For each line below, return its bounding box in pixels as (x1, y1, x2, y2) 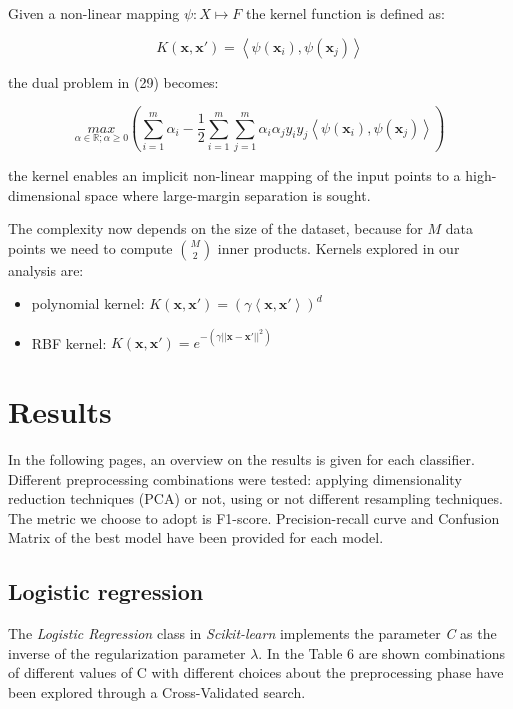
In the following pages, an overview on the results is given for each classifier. (8, 449, 475, 470)
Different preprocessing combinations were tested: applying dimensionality (8, 468, 462, 489)
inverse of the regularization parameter (8, 642, 246, 663)
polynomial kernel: (31, 293, 145, 314)
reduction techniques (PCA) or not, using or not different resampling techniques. (8, 488, 503, 509)
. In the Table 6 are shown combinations (258, 642, 506, 663)
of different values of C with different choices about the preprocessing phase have (8, 662, 504, 683)
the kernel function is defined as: (245, 3, 445, 23)
